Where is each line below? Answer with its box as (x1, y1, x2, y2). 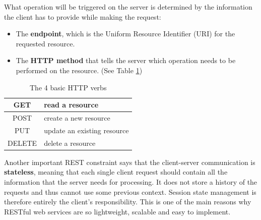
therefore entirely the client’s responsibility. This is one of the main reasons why (4, 196, 251, 207)
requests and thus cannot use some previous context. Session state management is (4, 186, 256, 197)
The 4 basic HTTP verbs (29, 82, 107, 92)
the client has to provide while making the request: (4, 11, 161, 22)
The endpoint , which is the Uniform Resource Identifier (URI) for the (16, 28, 235, 39)
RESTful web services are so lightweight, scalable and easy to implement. (4, 206, 231, 216)
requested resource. (16, 38, 75, 48)
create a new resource (44, 113, 110, 123)
